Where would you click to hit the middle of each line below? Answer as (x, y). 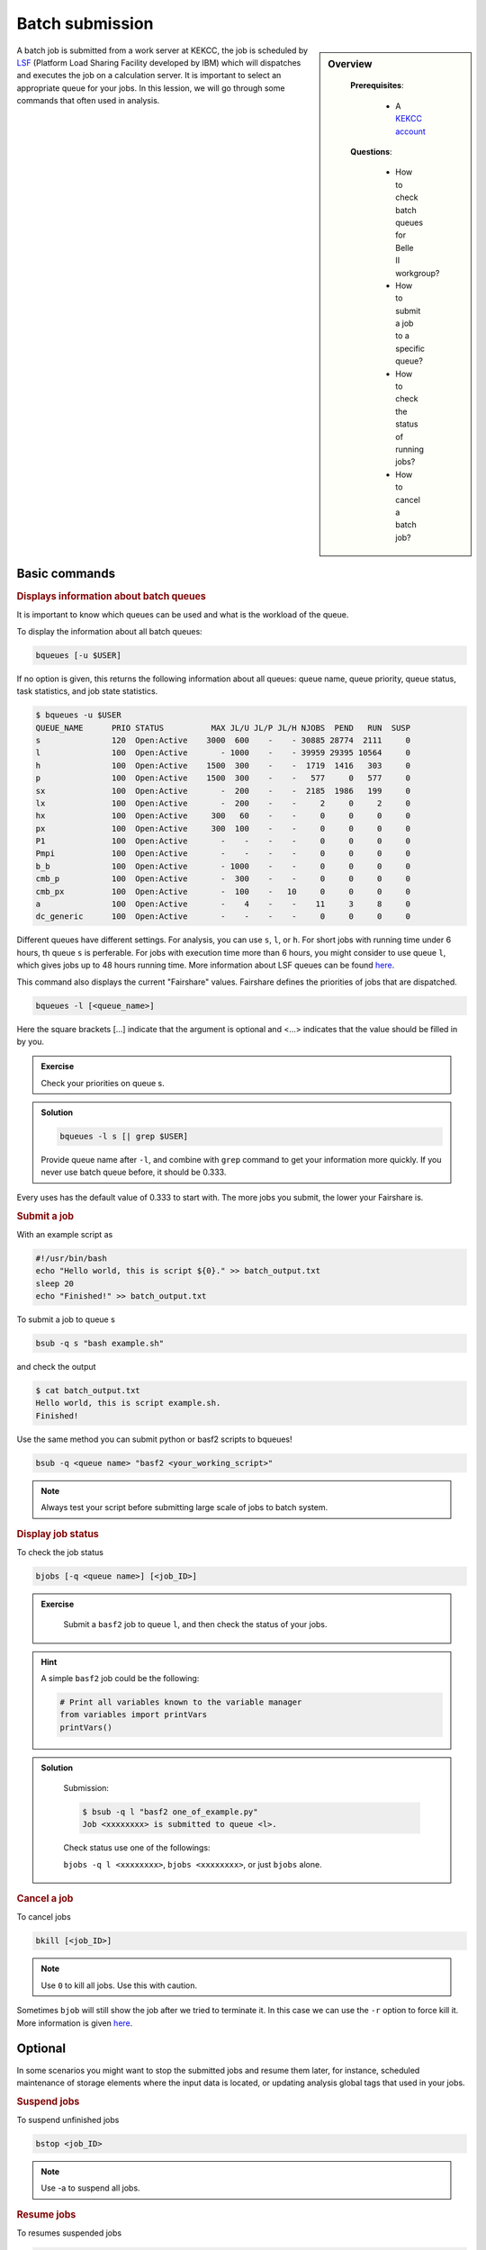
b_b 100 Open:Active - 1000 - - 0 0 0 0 (223, 866)
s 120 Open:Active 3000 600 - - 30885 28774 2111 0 (223, 740)
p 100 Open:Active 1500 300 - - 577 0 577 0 (223, 778)
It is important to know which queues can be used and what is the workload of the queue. (183, 615)
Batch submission (85, 23)
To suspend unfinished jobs (68, 2119)
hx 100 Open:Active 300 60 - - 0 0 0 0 (223, 816)
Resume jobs (46, 2214)
